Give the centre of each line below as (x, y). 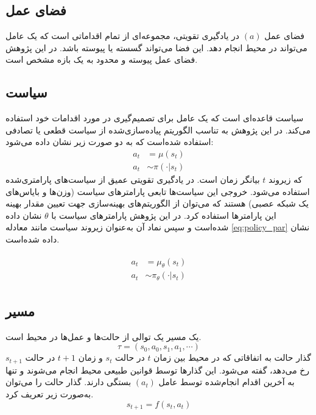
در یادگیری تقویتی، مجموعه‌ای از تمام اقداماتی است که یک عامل (123, 36)
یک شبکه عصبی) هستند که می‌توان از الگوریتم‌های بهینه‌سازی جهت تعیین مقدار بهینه (157, 203)
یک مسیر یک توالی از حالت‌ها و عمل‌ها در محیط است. (104, 336)
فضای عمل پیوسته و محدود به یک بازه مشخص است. (102, 59)
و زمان (90, 357)
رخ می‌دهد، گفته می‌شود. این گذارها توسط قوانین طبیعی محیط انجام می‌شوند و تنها (158, 370)
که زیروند (286, 179)
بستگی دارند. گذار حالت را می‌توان (68, 382)
